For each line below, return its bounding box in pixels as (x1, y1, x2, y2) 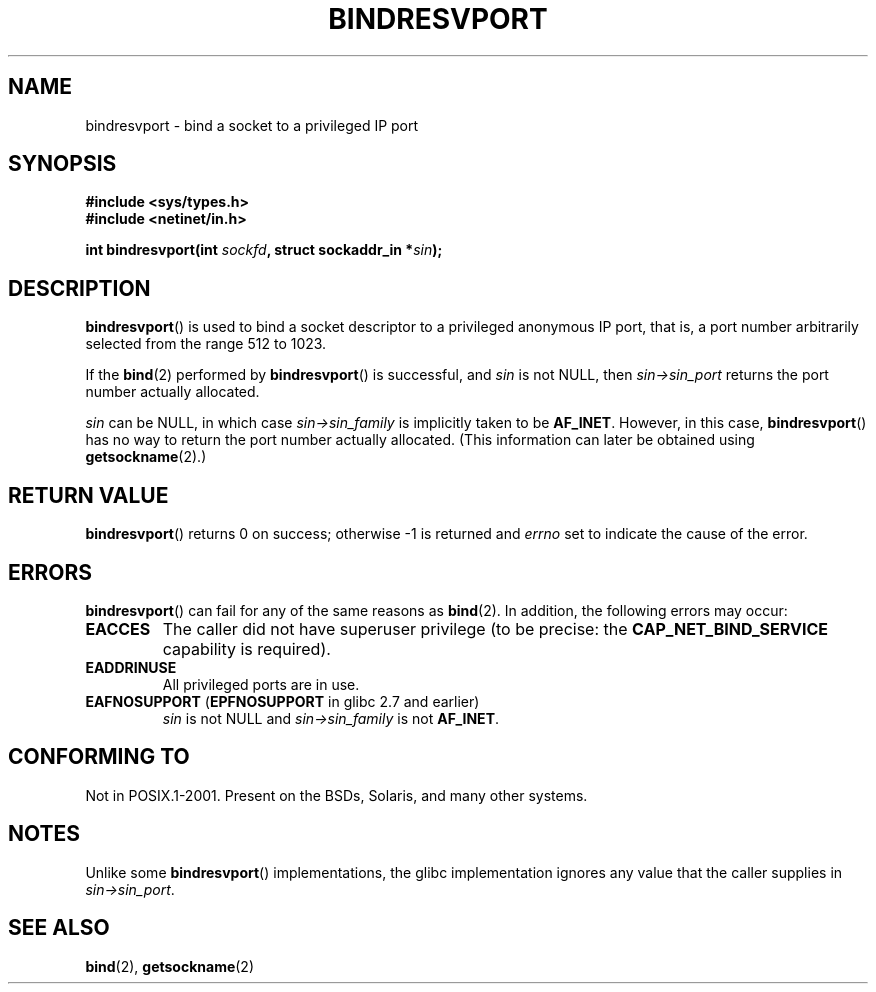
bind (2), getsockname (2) (85, 957, 255, 975)
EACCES (85, 618, 151, 639)
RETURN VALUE (8, 482, 169, 508)
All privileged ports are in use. (162, 675, 360, 693)
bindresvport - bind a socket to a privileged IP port (85, 116, 419, 134)
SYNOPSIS (8, 151, 117, 177)
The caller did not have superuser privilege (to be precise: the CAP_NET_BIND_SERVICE (162, 618, 828, 639)
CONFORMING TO (8, 744, 190, 770)
